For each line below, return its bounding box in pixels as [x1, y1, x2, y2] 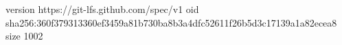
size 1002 [5, 29, 43, 43]
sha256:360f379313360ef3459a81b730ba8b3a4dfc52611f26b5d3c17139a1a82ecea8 [5, 15, 337, 29]
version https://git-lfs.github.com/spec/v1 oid [5, 2, 199, 16]
